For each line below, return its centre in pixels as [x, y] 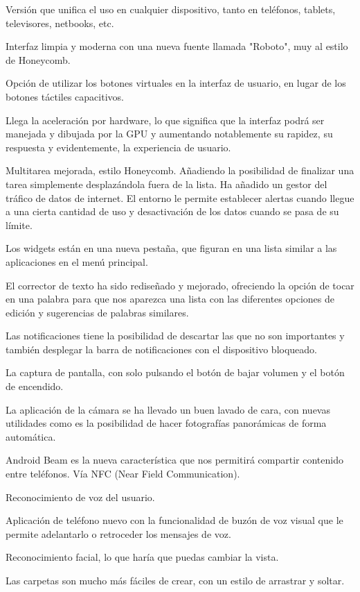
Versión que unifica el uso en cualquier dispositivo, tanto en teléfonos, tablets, [171, 9]
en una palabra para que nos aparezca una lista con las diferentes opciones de [170, 299]
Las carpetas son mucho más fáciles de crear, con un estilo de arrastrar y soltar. [175, 580]
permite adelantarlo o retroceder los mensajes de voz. [118, 533]
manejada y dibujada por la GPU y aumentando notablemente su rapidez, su [169, 134]
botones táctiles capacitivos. [65, 96]
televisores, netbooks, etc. [60, 23]
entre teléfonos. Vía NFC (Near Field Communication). [123, 474]
